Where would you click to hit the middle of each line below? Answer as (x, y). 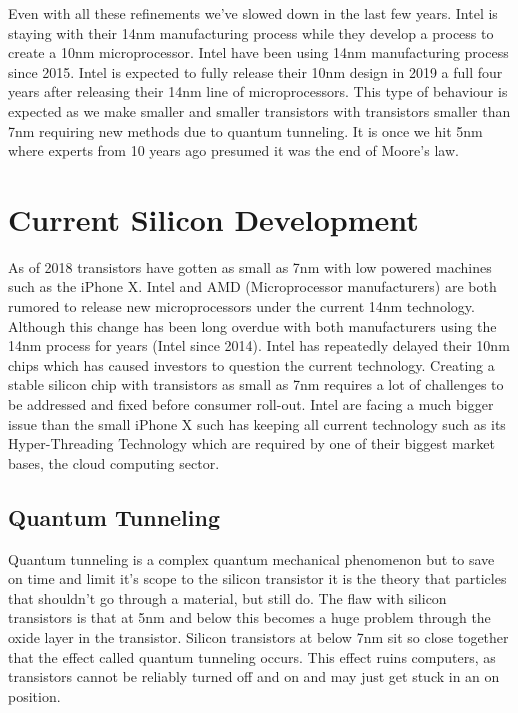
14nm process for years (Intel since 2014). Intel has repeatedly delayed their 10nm (259, 345)
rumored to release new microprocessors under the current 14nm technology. (241, 306)
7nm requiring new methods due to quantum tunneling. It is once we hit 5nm (245, 130)
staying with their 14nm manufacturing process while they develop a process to (251, 32)
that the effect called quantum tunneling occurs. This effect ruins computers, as (252, 656)
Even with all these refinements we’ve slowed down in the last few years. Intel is (253, 13)
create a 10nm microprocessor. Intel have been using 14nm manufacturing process (258, 52)
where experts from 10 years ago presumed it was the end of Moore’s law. (233, 150)
